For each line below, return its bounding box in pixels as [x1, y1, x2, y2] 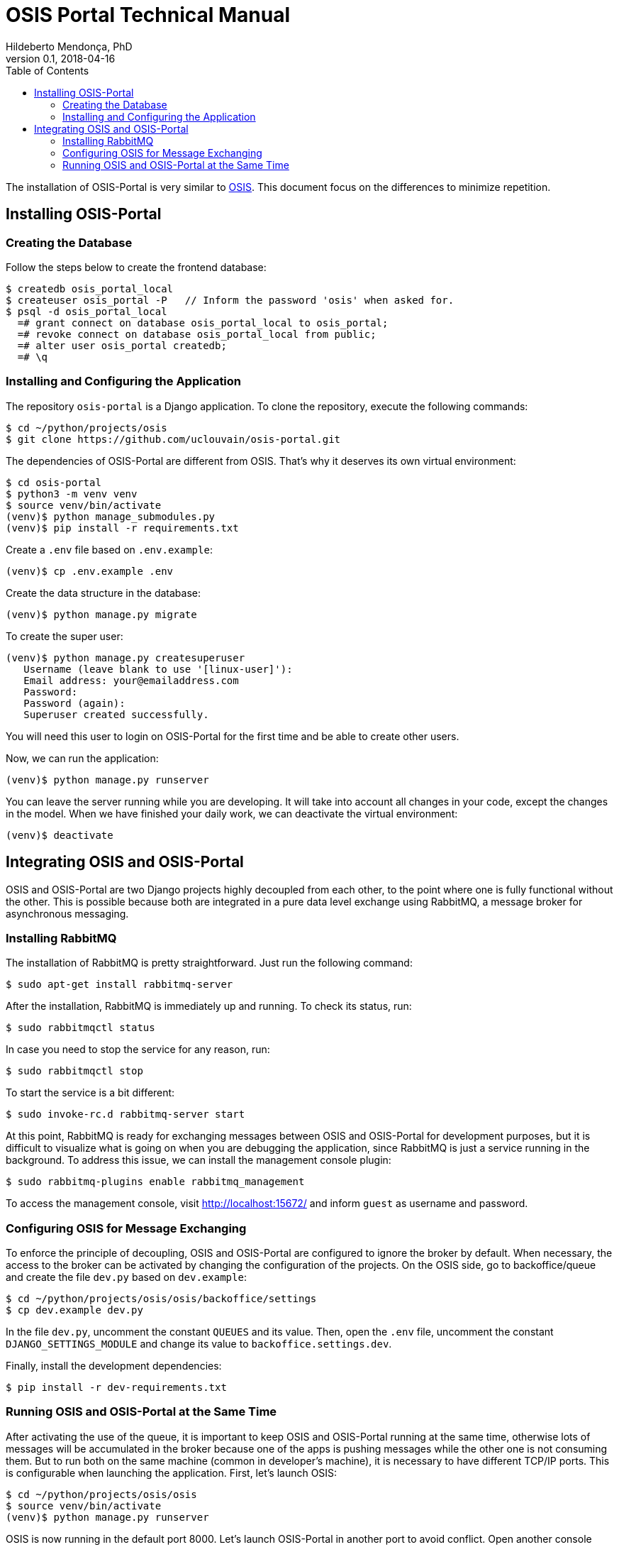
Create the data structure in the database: [6, 586, 201, 599]
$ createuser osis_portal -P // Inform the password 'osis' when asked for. [6, 294, 455, 306]
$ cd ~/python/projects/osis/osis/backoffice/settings [6, 1293, 317, 1305]
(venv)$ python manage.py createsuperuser [6, 651, 245, 664]
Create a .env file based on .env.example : [6, 543, 213, 556]
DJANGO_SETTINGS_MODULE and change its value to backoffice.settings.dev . [6, 1338, 392, 1350]
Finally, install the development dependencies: [6, 1360, 222, 1372]
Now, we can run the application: [6, 752, 159, 764]
